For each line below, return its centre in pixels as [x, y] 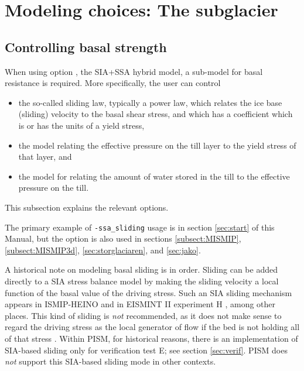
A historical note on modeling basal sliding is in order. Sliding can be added [141, 269]
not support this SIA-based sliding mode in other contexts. [110, 361]
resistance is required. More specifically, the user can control [113, 83]
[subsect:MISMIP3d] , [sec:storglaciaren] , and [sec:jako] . [103, 250]
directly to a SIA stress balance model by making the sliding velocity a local [142, 281]
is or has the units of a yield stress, [81, 125]
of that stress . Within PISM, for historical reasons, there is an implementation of [151, 338]
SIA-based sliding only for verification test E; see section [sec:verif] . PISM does [146, 350]
